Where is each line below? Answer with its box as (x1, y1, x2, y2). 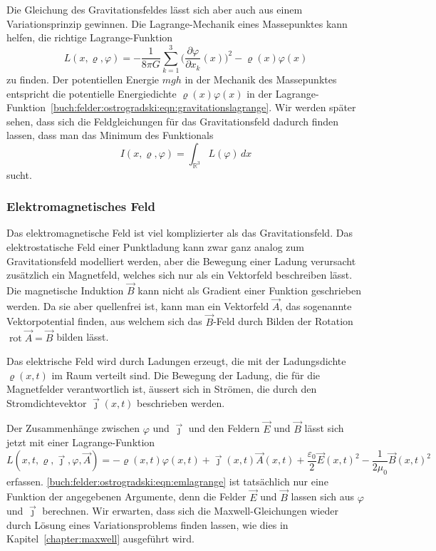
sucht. (6, 167, 32, 182)
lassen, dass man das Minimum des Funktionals (6, 128, 214, 143)
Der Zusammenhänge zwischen (6, 421, 140, 436)
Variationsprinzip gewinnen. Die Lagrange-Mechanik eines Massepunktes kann (6, 16, 348, 31)
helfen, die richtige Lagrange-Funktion (6, 30, 173, 45)
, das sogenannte (279, 298, 352, 313)
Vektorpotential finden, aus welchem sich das (6, 314, 202, 329)
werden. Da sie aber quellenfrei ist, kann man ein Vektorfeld (6, 298, 269, 313)
